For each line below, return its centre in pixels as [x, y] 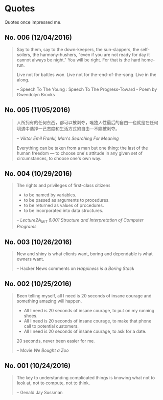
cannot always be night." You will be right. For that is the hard [78, 60]
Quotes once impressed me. [33, 22]
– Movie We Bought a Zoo [43, 350]
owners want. [30, 259]
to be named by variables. [50, 195]
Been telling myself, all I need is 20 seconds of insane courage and [84, 295]
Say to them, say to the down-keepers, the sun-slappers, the [78, 49]
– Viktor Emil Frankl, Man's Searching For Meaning [68, 138]
